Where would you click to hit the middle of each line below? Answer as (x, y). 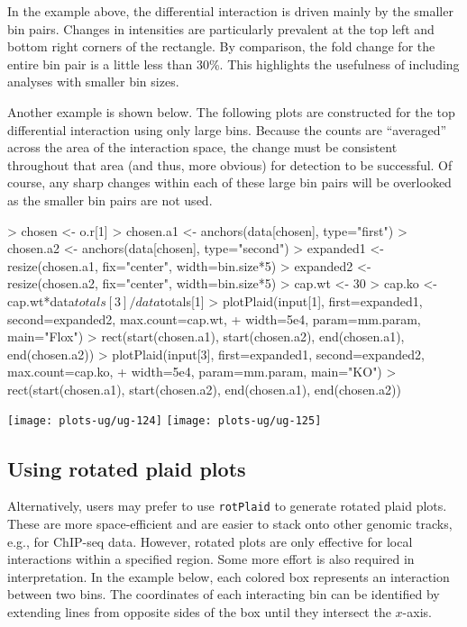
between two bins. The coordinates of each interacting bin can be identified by (224, 594)
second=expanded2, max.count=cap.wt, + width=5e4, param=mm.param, (214, 318)
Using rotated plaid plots (127, 468)
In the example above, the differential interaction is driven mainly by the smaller (230, 11)
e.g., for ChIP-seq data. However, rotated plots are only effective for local (210, 541)
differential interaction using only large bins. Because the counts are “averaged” (227, 129)
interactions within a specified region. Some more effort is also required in (211, 559)
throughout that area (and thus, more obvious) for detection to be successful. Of (230, 164)
